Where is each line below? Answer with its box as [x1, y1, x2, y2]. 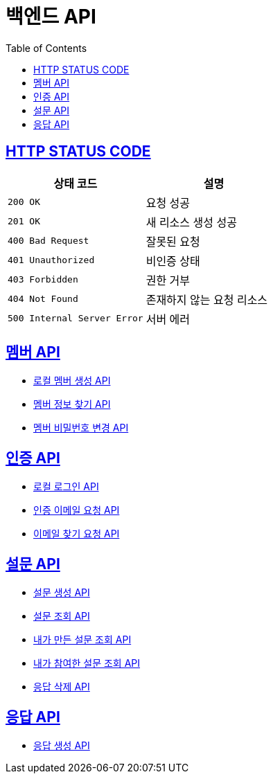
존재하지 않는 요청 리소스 [146, 292, 268, 307]
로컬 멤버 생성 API [33, 375, 111, 387]
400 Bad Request [8, 235, 89, 247]
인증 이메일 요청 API [33, 504, 120, 517]
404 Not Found [8, 294, 78, 305]
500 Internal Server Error [8, 313, 143, 324]
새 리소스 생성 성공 [146, 215, 237, 229]
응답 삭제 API [33, 681, 90, 693]
